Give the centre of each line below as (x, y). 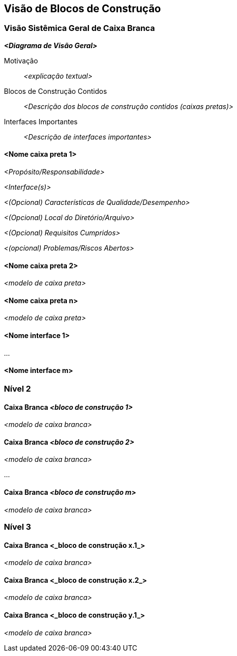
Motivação (21, 60)
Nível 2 (17, 388)
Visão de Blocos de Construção (83, 9)
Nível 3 (18, 527)
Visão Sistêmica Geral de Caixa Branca (79, 28)
